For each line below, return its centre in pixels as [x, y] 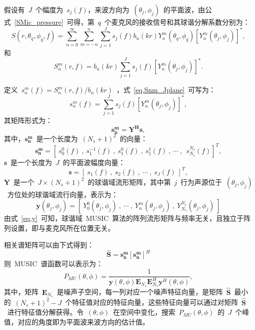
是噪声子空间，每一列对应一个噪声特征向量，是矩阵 [140, 292]
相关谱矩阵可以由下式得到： [49, 244]
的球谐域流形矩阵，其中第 [129, 182]
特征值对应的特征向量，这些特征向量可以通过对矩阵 [155, 302]
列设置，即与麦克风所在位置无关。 [59, 228]
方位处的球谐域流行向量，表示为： [63, 194]
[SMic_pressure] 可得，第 [55, 22]
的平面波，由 [184, 9]
